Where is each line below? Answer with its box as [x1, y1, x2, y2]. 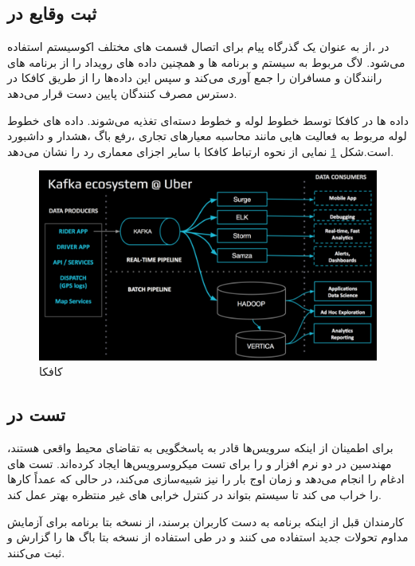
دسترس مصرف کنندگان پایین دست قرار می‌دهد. [7, 84, 237, 101]
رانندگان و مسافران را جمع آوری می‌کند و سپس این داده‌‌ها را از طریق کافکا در [7, 69, 382, 86]
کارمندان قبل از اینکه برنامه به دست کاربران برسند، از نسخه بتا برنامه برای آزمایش [7, 513, 404, 529]
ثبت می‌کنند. [7, 544, 65, 560]
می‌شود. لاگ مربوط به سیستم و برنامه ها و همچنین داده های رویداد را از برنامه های [7, 53, 405, 70]
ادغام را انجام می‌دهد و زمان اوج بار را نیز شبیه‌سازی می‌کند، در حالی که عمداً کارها [7, 470, 405, 487]
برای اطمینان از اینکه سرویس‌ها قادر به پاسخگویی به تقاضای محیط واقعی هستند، [7, 439, 393, 456]
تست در [7, 402, 65, 427]
